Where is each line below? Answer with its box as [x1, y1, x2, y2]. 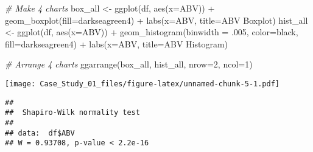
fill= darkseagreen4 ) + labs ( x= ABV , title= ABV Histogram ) [5, 37, 228, 50]
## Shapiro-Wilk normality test [5, 108, 140, 117]
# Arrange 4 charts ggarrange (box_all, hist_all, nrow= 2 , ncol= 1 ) [5, 58, 253, 71]
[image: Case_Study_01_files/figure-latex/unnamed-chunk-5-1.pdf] [5, 79, 280, 88]
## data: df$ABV [5, 128, 75, 137]
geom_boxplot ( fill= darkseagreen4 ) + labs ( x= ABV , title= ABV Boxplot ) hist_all [5, 13, 308, 26]
